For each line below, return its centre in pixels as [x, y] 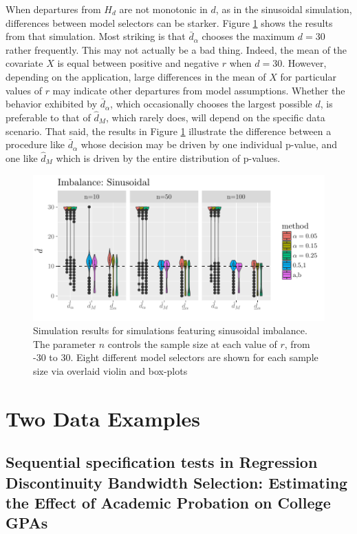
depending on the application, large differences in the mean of [136, 76]
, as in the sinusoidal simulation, [284, 9]
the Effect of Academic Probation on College [168, 503]
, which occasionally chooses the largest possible [211, 104]
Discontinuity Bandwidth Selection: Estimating [177, 482]
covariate [24, 63]
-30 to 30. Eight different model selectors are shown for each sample [176, 357]
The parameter [65, 343]
